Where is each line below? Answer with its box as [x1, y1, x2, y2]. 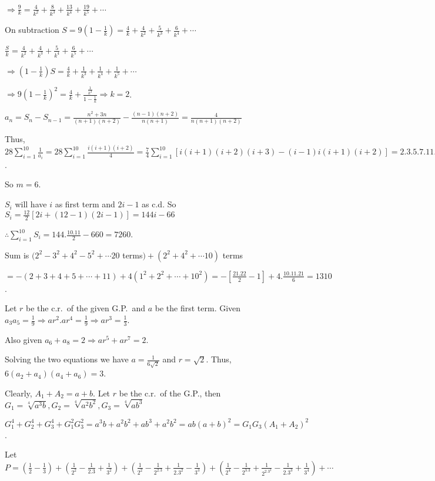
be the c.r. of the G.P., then [119, 386, 221, 399]
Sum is [5, 248, 29, 261]
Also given [5, 333, 42, 345]
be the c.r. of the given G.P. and [26, 302, 146, 314]
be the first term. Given [155, 302, 241, 314]
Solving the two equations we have [5, 353, 129, 365]
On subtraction [5, 23, 59, 36]
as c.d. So [142, 198, 176, 210]
